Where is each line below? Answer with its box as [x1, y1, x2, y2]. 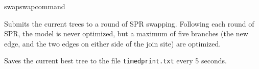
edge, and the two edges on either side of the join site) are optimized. [4, 38, 221, 49]
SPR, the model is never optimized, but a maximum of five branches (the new [4, 28, 248, 39]
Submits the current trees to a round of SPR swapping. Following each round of [4, 18, 254, 29]
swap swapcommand [4, 1, 65, 11]
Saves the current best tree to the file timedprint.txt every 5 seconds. [4, 55, 227, 66]
